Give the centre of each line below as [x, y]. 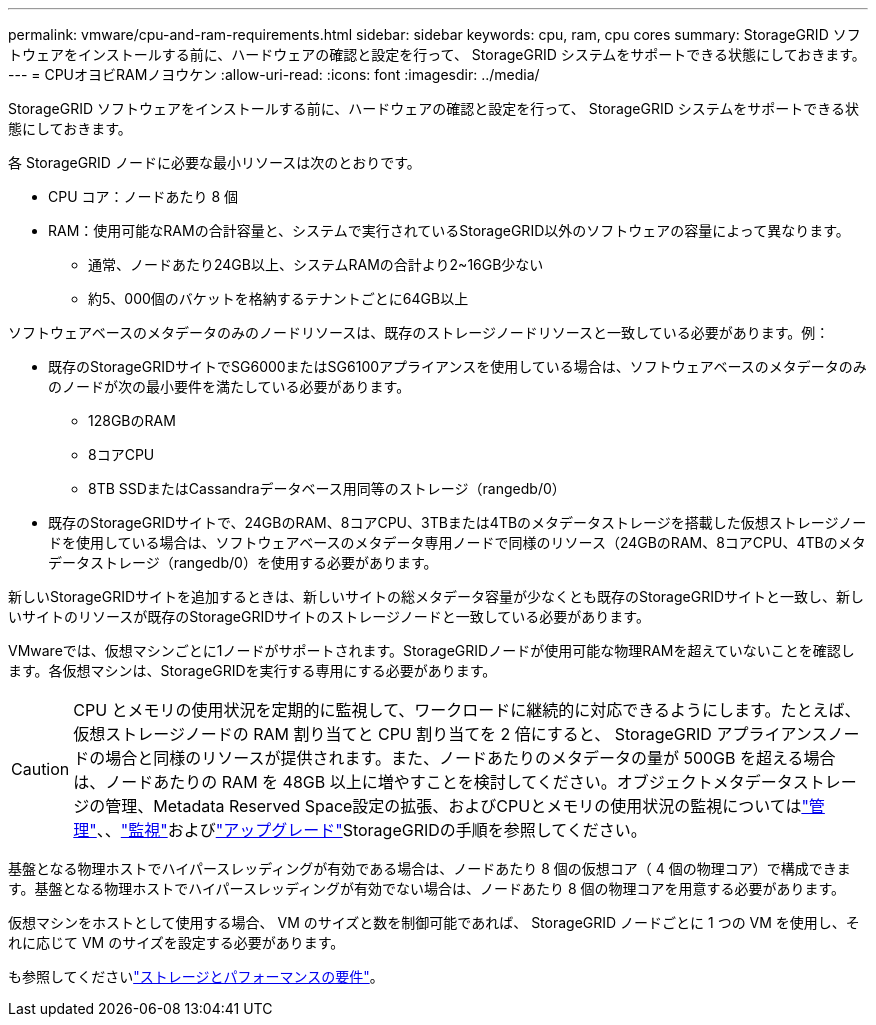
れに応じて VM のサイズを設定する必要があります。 [176, 942]
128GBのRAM [132, 420]
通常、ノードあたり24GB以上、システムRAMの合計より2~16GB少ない [316, 264]
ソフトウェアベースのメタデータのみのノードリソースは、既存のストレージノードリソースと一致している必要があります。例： [419, 332]
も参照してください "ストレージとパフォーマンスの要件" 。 [196, 976]
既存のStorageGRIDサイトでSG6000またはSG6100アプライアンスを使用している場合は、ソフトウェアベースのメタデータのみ [457, 366]
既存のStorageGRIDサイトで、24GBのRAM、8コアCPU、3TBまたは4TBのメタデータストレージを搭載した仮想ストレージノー [457, 522]
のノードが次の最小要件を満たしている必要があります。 [229, 386]
